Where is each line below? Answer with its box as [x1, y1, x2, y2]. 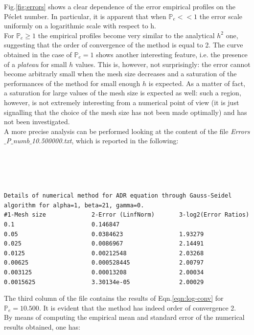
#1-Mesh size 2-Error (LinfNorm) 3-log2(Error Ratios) [4, 211, 250, 219]
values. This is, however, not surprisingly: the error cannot [75, 59, 251, 69]
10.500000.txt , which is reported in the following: [31, 135, 179, 146]
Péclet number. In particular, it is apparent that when [4, 11, 166, 21]
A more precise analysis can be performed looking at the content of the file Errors [4, 126, 250, 136]
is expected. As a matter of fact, [148, 78, 246, 88]
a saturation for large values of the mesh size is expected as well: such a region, [4, 88, 241, 98]
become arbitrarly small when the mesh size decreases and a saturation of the [4, 68, 237, 79]
